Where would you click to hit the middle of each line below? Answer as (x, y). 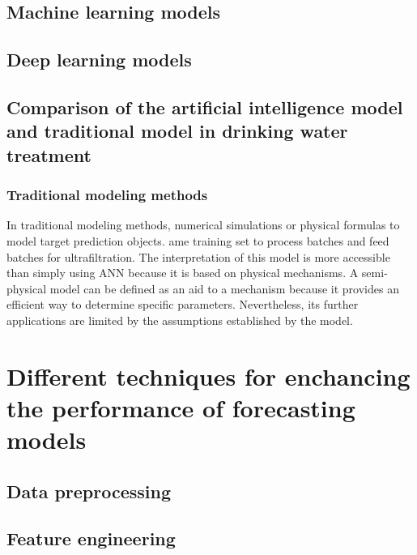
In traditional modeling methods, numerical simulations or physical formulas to (203, 225)
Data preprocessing (89, 491)
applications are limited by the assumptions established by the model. (180, 320)
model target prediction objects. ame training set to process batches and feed (198, 240)
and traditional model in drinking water (177, 131)
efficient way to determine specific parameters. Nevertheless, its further (183, 304)
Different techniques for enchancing (208, 376)
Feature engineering (91, 538)
